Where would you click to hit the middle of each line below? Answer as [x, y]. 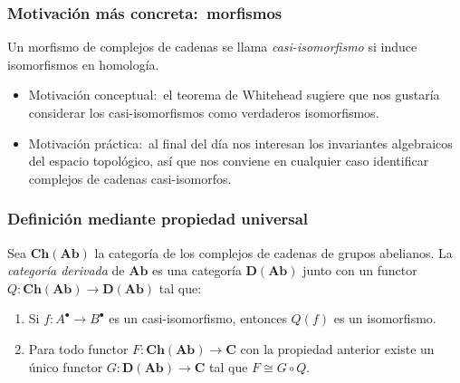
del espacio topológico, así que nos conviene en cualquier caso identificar [229, 161]
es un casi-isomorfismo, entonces [198, 318]
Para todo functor [78, 348]
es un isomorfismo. [385, 318]
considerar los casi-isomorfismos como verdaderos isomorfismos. [204, 112]
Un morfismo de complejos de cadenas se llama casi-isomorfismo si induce [212, 47]
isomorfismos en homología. [83, 64]
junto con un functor [360, 270]
